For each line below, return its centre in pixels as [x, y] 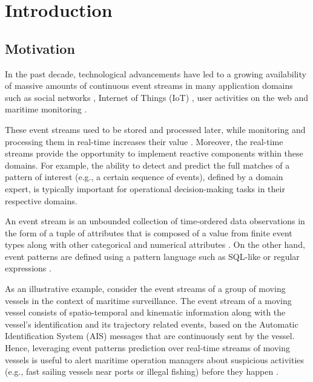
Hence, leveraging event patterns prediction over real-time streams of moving [147, 348]
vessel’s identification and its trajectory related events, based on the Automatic [152, 324]
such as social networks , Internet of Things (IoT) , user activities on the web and [157, 97]
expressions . [28, 268]
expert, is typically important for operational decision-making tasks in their [145, 188]
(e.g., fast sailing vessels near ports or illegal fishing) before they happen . [142, 371]
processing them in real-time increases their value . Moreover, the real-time [144, 141]
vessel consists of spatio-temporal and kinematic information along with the [145, 312]
